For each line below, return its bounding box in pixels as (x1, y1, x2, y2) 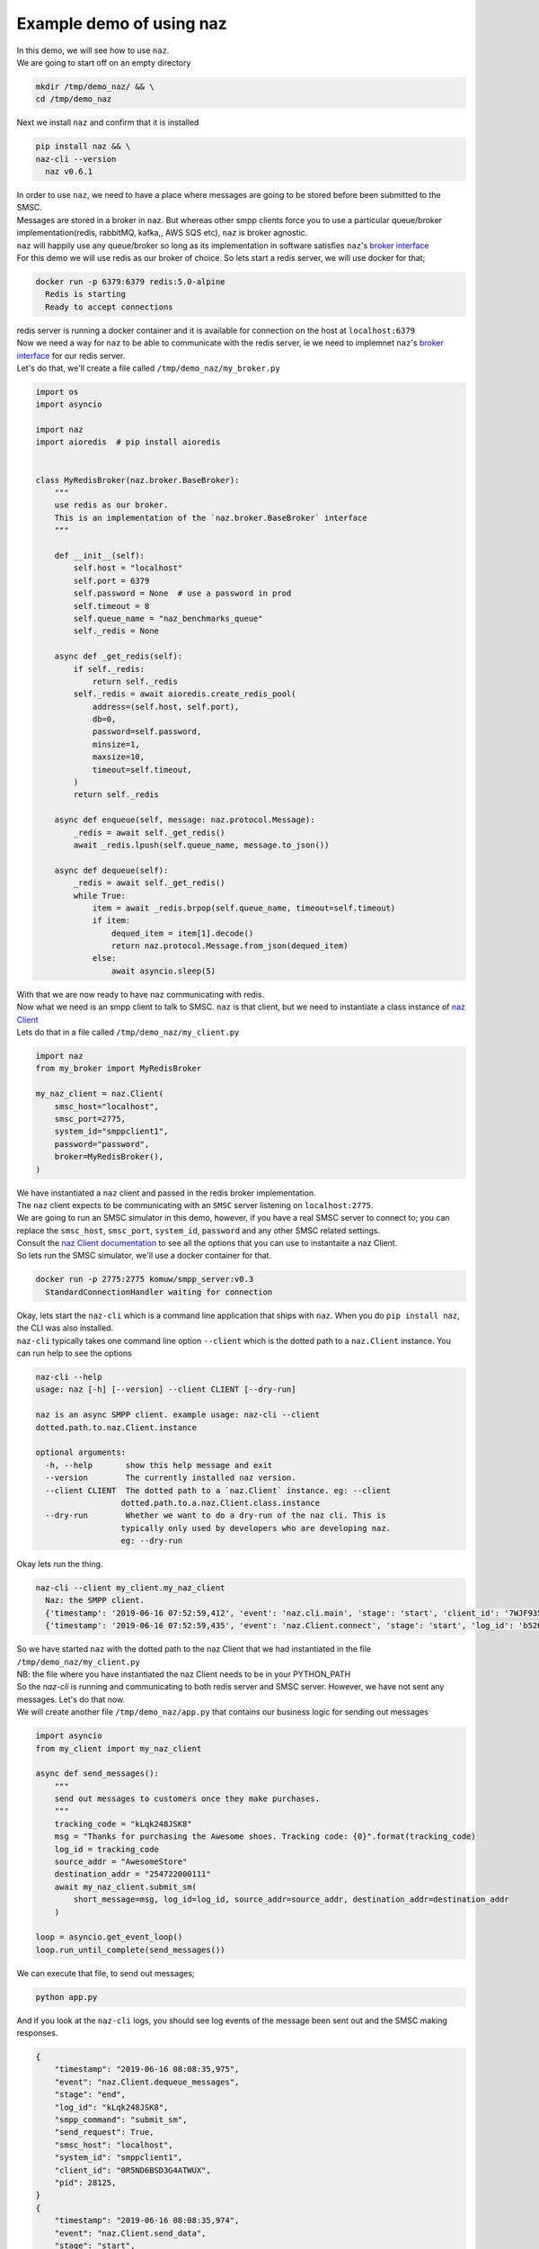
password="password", (54, 1139, 150, 1149)
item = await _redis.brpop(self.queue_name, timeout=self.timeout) (92, 902, 396, 913)
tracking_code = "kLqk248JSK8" (54, 1818, 192, 1829)
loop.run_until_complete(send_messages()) (35, 1944, 225, 1955)
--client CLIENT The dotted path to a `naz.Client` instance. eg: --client (45, 1485, 391, 1495)
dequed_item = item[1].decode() (110, 927, 254, 938)
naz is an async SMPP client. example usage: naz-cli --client (35, 1410, 321, 1420)
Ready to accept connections (45, 301, 174, 312)
